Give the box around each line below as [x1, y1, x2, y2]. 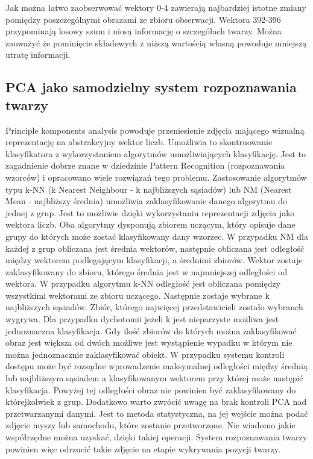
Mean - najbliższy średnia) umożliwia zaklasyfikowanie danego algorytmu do [5, 195, 287, 207]
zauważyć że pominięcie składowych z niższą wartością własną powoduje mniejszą [5, 36, 307, 49]
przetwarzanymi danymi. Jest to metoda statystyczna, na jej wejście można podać [5, 407, 308, 419]
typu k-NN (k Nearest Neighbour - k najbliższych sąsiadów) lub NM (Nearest [5, 183, 292, 195]
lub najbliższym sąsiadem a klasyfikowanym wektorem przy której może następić [5, 372, 303, 384]
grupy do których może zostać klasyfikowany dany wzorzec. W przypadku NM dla [5, 230, 308, 242]
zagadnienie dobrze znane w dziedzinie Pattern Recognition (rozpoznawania [5, 159, 285, 172]
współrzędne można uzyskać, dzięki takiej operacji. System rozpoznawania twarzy [5, 431, 308, 443]
